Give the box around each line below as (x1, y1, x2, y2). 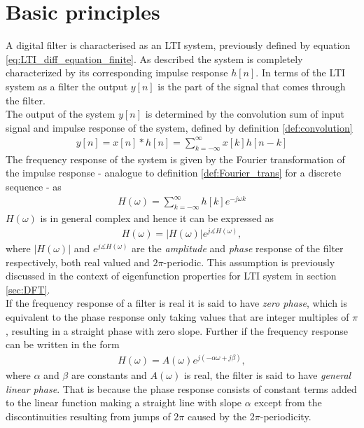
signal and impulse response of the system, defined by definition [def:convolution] (6, 120, 353, 134)
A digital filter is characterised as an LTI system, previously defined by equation (6, 38, 351, 53)
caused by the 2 (188, 409, 255, 424)
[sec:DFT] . (6, 282, 50, 296)
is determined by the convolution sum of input (145, 106, 344, 121)
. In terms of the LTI (255, 65, 346, 80)
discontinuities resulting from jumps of (6, 409, 171, 424)
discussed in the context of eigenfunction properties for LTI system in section (6, 268, 337, 283)
